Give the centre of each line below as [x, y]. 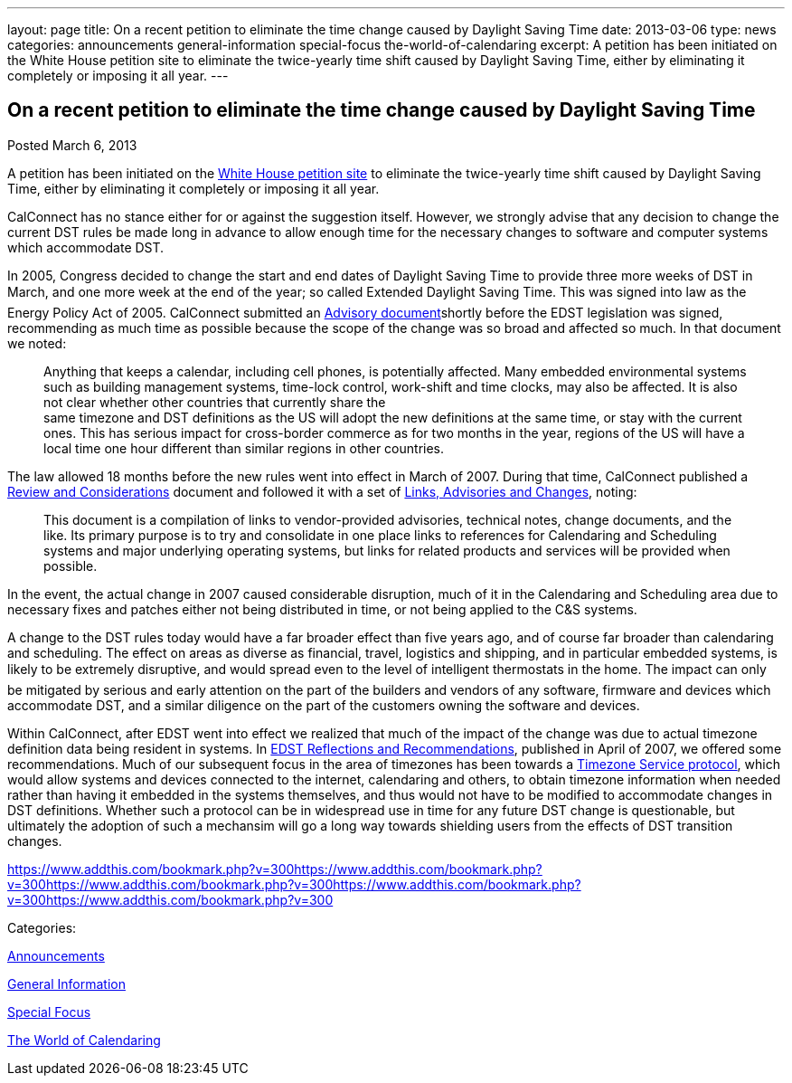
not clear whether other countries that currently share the [215, 402]
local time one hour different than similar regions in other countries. [244, 448]
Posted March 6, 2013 [72, 145]
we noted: [37, 343]
